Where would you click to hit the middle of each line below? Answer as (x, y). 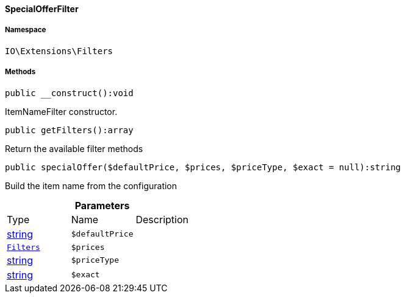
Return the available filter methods (74, 148)
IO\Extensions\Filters (59, 51)
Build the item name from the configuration (91, 185)
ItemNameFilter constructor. (61, 111)
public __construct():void (69, 93)
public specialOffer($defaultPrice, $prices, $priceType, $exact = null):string (203, 167)
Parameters (102, 205)
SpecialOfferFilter (42, 9)
